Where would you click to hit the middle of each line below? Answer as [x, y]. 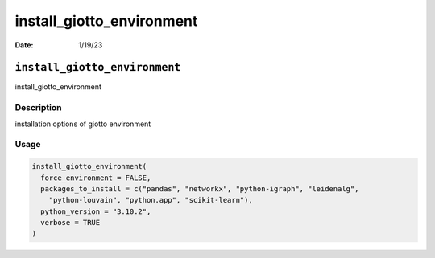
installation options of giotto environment [83, 124]
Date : [24, 45]
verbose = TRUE [70, 223]
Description [38, 108]
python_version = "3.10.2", [96, 211]
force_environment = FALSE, [96, 178]
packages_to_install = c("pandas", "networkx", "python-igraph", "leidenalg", [200, 188]
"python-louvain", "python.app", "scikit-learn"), [151, 200]
